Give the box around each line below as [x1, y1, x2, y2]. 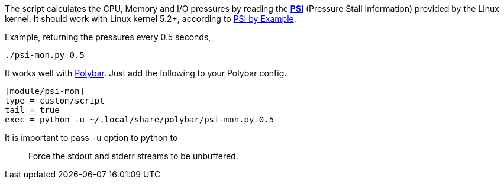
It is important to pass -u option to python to [5, 133, 178, 143]
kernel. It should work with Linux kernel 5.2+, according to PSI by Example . [5, 14, 296, 24]
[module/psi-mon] [5, 86, 85, 96]
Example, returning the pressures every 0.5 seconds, [5, 32, 211, 42]
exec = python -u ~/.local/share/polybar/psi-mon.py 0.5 [5, 115, 274, 124]
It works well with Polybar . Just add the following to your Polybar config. [5, 68, 287, 78]
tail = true [5, 105, 60, 115]
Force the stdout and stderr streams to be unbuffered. [28, 151, 238, 161]
